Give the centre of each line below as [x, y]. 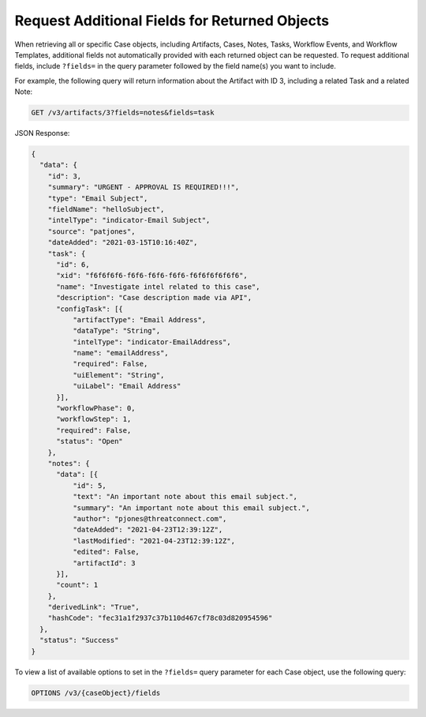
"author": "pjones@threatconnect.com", [149, 518]
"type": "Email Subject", [98, 198]
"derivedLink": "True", [93, 607]
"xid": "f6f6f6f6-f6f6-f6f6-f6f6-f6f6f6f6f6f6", [152, 276]
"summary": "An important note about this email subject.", [191, 508]
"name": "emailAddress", [120, 353]
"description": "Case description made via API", [154, 298]
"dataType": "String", [116, 331]
